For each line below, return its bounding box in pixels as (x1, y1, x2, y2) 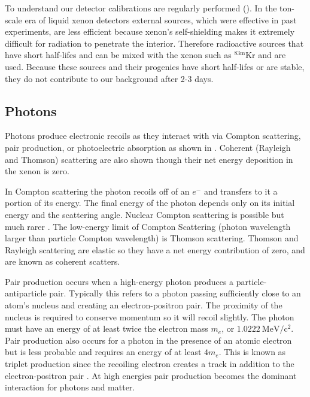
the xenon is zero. (5, 165, 69, 177)
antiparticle (5, 287, 47, 299)
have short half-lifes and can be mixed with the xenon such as (5, 49, 232, 61)
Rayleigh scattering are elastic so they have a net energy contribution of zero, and (5, 243, 305, 256)
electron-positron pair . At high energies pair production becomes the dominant (5, 369, 297, 381)
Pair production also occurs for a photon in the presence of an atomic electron (5, 334, 292, 346)
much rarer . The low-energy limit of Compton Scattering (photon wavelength (5, 220, 291, 232)
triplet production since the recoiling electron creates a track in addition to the (5, 357, 294, 370)
